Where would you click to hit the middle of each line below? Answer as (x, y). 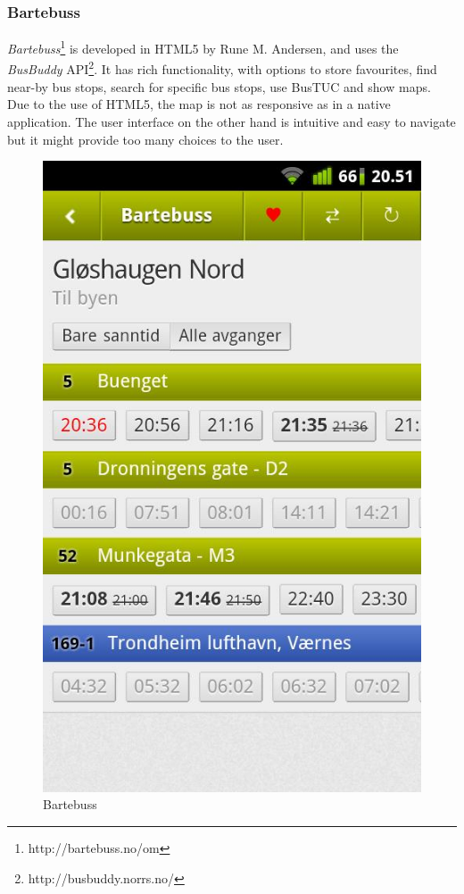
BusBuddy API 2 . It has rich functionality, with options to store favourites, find (222, 68)
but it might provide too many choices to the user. (145, 139)
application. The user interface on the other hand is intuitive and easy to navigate (232, 121)
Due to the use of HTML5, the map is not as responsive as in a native (199, 104)
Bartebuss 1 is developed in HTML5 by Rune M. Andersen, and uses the (203, 47)
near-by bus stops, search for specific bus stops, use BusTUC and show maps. (219, 86)
